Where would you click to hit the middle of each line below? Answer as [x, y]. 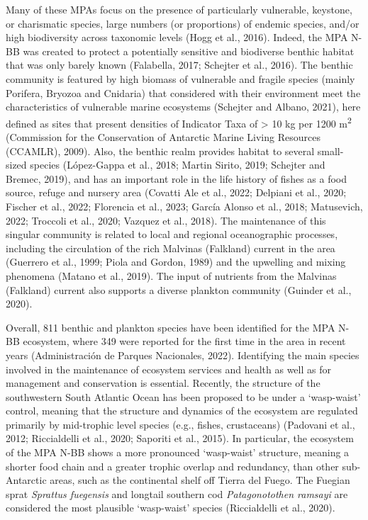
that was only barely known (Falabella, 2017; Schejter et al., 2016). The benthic [179, 65]
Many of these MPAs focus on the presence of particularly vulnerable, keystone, [179, 9]
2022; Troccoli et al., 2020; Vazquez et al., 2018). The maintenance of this [166, 220]
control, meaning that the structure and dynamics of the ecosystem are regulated [182, 411]
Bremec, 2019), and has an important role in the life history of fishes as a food [177, 178]
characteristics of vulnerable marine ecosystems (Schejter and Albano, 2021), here [183, 107]
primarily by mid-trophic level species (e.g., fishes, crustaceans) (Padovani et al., [180, 424]
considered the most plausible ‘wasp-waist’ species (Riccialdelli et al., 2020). [171, 508]
